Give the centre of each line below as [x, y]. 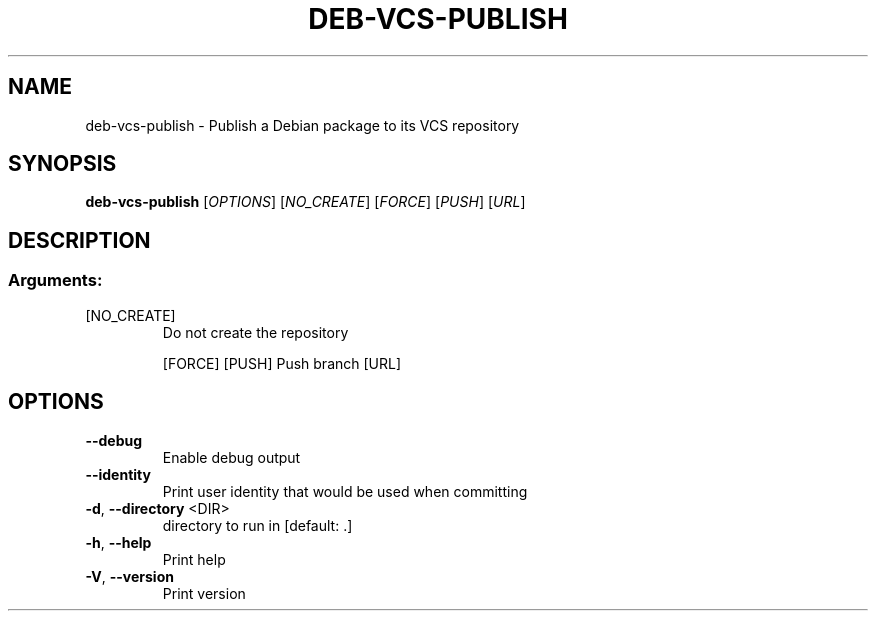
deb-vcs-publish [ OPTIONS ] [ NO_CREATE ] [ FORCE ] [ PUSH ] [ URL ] [305, 202]
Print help [194, 559]
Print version [204, 593]
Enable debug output [231, 457]
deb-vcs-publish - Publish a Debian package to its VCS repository [302, 125]
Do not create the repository [255, 332]
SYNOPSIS [62, 164]
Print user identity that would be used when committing [345, 491]
